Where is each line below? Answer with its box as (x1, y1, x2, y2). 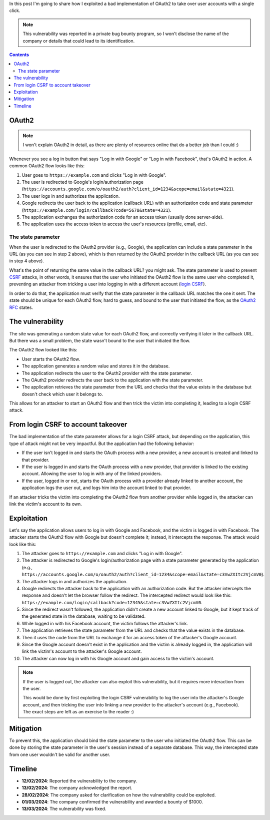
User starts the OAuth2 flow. (21, 356, 80, 362)
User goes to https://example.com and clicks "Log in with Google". (21, 172, 167, 178)
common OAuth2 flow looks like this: (9, 163, 85, 169)
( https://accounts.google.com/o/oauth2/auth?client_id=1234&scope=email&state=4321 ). (21, 186, 235, 192)
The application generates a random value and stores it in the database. (21, 363, 170, 369)
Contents (9, 52, 29, 58)
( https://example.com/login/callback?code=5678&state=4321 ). (21, 207, 171, 213)
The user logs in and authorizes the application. (21, 193, 120, 199)
